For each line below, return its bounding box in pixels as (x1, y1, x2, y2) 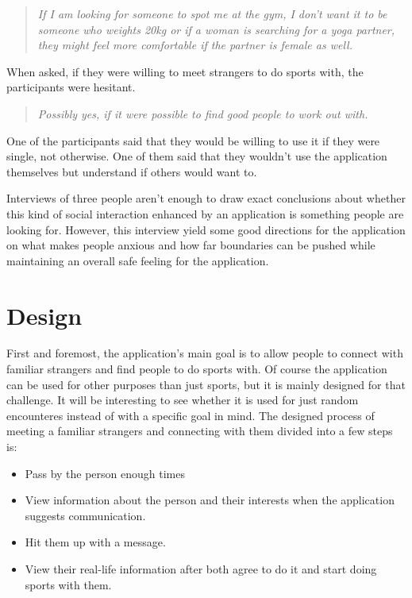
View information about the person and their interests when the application (25, 492, 395, 508)
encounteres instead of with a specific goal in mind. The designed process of (6, 407, 375, 423)
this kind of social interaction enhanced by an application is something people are (6, 205, 404, 222)
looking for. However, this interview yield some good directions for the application (6, 221, 406, 237)
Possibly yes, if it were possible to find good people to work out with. (37, 105, 368, 122)
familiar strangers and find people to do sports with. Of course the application (6, 361, 387, 377)
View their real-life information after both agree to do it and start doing (25, 560, 377, 577)
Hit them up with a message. (25, 534, 166, 550)
